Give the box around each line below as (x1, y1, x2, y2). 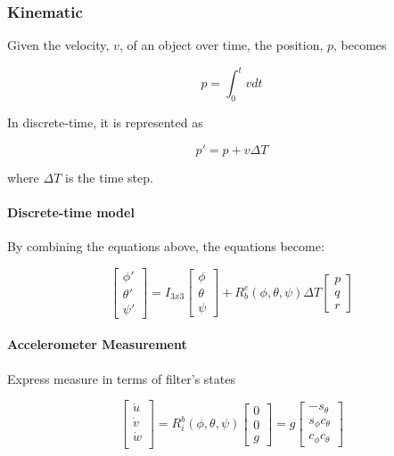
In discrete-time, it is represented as (7, 113, 203, 132)
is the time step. (65, 167, 153, 186)
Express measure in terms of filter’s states (7, 369, 235, 387)
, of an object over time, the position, (119, 36, 324, 54)
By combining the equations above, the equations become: (7, 237, 324, 256)
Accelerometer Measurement (7, 335, 187, 354)
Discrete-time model (7, 202, 135, 221)
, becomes (333, 36, 387, 54)
